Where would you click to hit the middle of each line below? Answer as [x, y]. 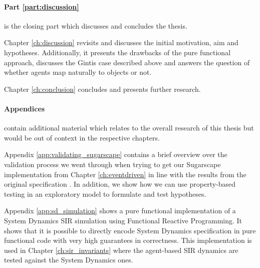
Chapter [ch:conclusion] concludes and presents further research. [102, 89]
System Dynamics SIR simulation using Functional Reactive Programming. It [123, 220]
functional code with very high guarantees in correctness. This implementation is [128, 240]
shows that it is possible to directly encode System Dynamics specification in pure [130, 230]
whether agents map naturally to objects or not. [78, 72]
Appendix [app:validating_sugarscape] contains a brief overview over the [116, 154]
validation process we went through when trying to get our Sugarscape [112, 164]
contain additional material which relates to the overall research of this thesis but [129, 128]
